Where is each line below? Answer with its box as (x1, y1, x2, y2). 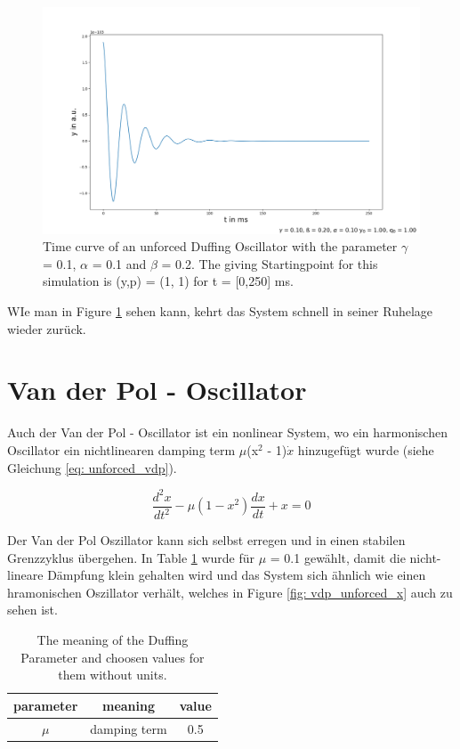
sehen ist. (7, 600, 58, 619)
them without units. (58, 665, 167, 684)
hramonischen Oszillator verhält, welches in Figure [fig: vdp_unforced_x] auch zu (7, 582, 453, 601)
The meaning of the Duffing (36, 630, 189, 648)
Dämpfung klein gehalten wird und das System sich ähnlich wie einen (47, 566, 426, 584)
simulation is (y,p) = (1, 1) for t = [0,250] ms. (43, 272, 294, 290)
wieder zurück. (7, 319, 86, 338)
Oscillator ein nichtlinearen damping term (7, 440, 236, 459)
